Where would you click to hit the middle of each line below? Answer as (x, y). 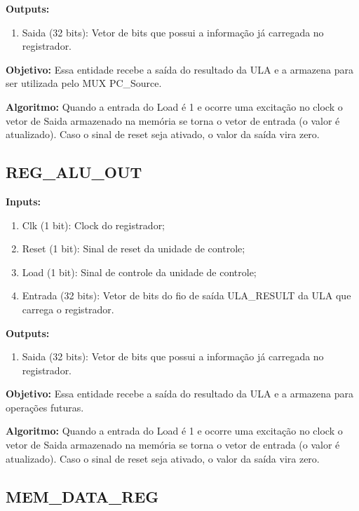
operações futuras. (45, 407)
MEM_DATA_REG (82, 496)
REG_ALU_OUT (74, 172)
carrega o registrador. (68, 309)
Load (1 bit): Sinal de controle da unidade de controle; (139, 272)
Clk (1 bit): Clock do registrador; (94, 225)
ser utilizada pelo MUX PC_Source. (84, 83)
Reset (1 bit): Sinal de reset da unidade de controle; (134, 248)
